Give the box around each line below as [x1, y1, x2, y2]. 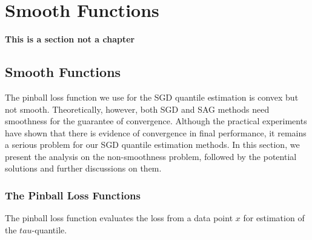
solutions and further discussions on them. [5, 162, 162, 175]
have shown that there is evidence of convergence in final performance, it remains [5, 126, 307, 139]
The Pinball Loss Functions [5, 188, 141, 202]
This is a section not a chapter [5, 33, 135, 45]
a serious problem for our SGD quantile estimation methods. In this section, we [5, 138, 300, 151]
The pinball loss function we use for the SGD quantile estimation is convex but [5, 90, 299, 103]
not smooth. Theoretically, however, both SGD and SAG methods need [5, 102, 270, 115]
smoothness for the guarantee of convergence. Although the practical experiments [5, 115, 307, 127]
